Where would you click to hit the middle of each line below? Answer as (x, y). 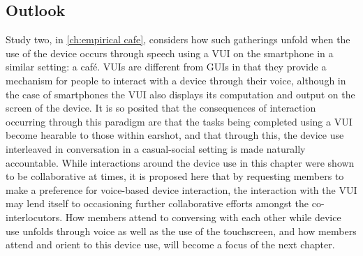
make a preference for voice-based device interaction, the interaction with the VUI (181, 189)
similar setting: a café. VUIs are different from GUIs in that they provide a (166, 67)
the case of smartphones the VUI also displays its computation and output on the (180, 94)
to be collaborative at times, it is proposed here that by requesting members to (175, 176)
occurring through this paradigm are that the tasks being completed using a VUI (179, 121)
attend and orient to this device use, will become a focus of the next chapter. (170, 244)
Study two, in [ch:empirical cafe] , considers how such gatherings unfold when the (178, 39)
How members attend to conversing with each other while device (203, 217)
